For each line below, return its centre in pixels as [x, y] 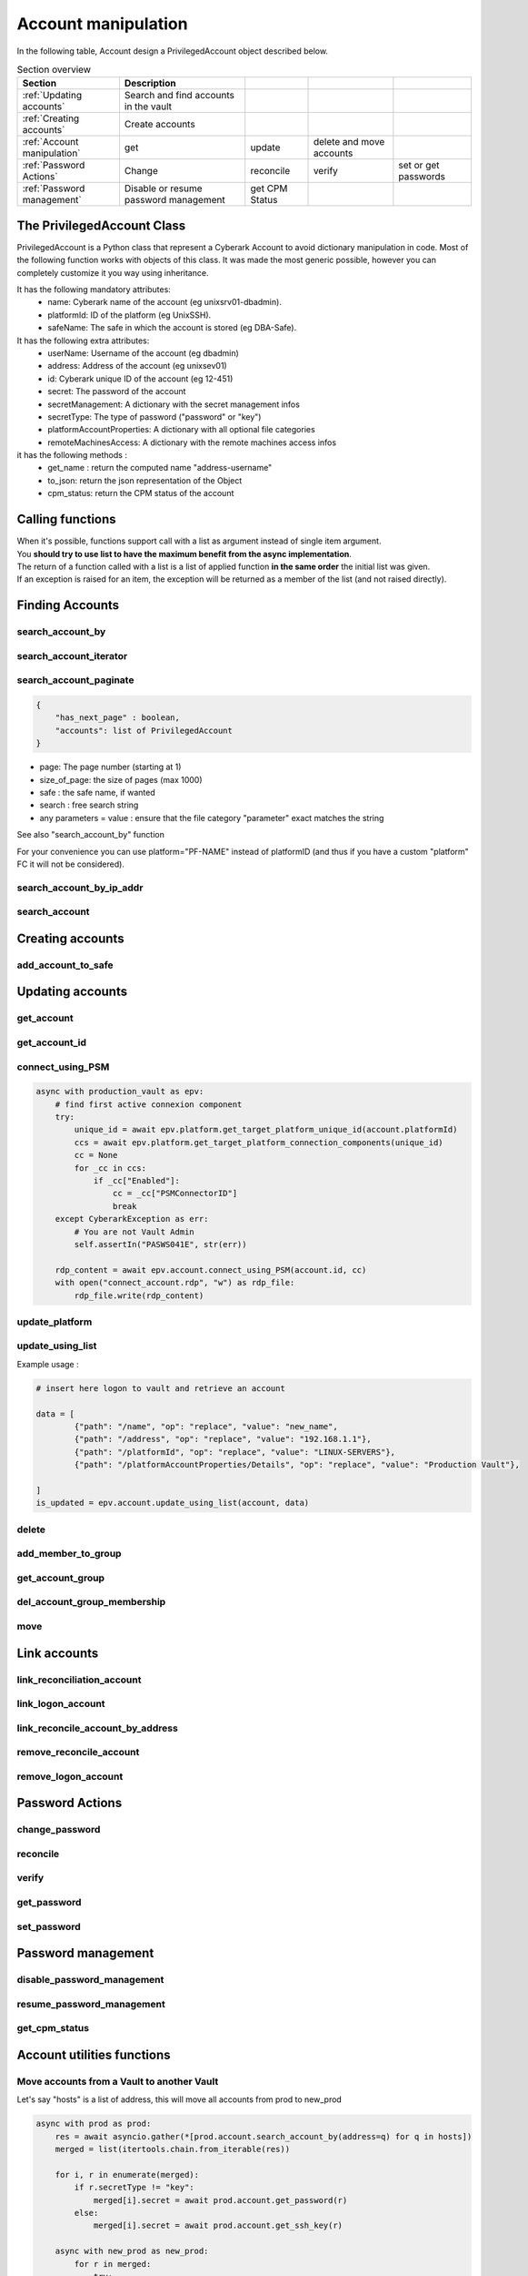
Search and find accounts [179, 96]
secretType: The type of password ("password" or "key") [154, 417]
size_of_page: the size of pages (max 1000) [121, 779]
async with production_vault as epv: [120, 1092]
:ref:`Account [50, 142]
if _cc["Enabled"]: [137, 1181]
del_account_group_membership [91, 1602]
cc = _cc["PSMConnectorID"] [175, 1194]
